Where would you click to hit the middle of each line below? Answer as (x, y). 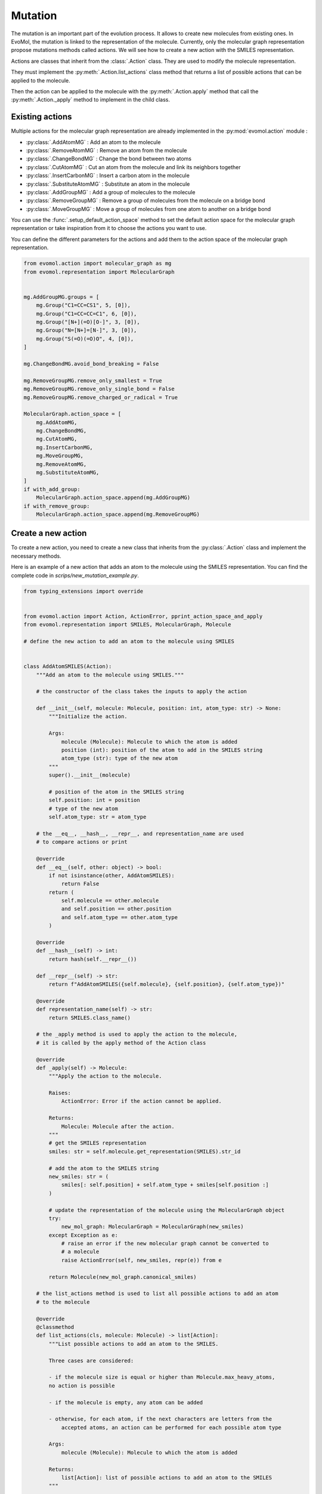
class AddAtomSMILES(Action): (68, 667)
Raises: (60, 1093)
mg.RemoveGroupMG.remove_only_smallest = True (93, 380)
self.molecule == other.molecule (110, 901)
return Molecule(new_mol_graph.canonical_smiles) (123, 1277)
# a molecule (80, 1252)
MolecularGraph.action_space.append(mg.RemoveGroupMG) (118, 514)
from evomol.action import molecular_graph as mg (97, 264)
